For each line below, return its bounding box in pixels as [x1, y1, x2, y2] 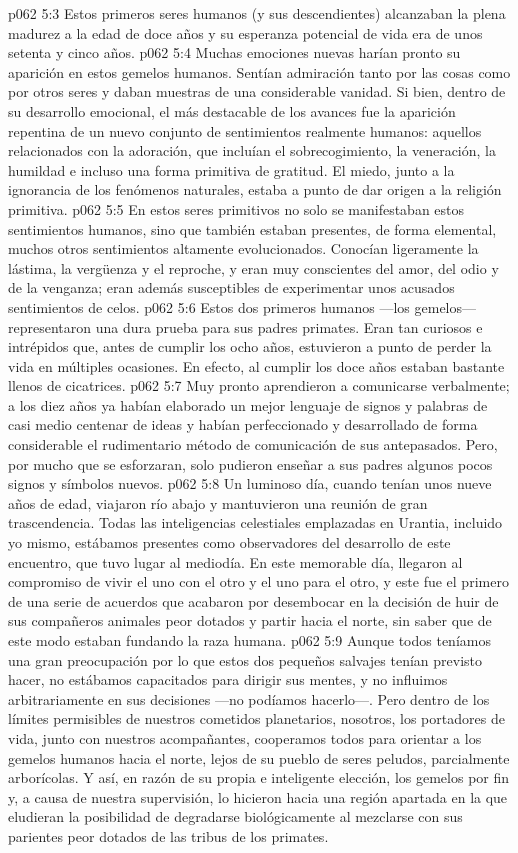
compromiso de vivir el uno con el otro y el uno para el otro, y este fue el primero [8, 571, 509, 592]
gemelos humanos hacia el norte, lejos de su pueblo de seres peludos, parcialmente [8, 747, 510, 768]
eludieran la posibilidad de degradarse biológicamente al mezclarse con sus [8, 806, 463, 827]
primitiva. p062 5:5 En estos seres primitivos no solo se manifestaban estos [8, 198, 465, 219]
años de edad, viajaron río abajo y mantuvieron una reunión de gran [8, 492, 428, 513]
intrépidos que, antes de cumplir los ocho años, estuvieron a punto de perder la [8, 336, 492, 357]
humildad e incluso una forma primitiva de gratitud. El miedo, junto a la [8, 159, 455, 180]
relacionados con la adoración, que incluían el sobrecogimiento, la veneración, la [8, 140, 496, 161]
